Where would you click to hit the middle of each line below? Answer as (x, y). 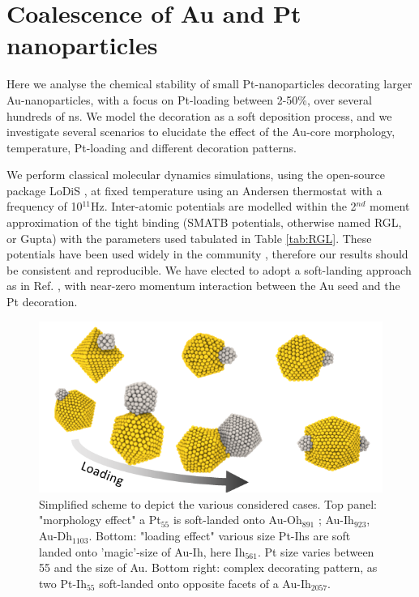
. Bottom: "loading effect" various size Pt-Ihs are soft (220, 536)
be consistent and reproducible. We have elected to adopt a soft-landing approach (209, 269)
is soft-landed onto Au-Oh (237, 520)
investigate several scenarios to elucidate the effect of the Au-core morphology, (201, 132)
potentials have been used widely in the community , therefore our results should (207, 254)
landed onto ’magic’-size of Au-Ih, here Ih (142, 551)
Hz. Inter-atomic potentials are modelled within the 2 (223, 206)
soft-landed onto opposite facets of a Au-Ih (205, 583)
